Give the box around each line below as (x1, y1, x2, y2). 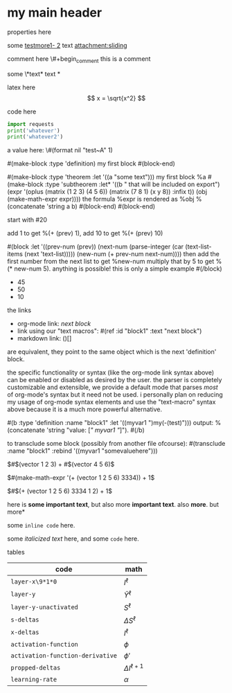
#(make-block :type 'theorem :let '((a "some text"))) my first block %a (7, 173, 206, 181)
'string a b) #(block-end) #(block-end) (46, 202, 156, 210)
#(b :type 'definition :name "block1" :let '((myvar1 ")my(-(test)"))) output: (7, 419, 214, 427)
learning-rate (10, 676, 57, 683)
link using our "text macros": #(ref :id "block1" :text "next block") (17, 327, 202, 335)
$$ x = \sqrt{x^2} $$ (87, 93, 146, 102)
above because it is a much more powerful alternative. (7, 405, 163, 413)
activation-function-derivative (10, 652, 118, 659)
